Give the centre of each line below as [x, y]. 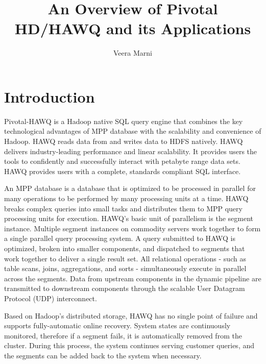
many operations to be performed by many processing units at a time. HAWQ [126, 198]
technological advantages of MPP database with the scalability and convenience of [133, 131]
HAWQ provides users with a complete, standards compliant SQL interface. [123, 171]
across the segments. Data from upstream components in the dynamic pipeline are [133, 278]
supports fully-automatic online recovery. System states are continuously [117, 325]
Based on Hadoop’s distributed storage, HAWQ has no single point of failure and [131, 315]
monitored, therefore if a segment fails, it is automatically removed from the [123, 335]
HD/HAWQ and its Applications [133, 28]
